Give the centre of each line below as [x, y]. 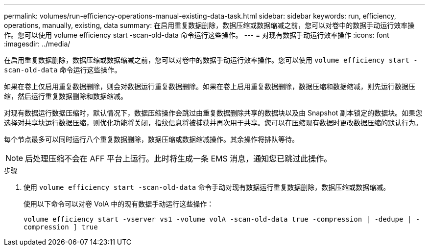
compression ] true [61, 227]
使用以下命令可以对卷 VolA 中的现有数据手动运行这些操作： [119, 204]
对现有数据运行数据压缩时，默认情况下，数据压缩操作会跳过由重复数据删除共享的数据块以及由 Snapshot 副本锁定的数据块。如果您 [213, 113]
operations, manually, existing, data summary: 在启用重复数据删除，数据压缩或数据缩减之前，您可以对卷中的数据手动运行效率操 [209, 25]
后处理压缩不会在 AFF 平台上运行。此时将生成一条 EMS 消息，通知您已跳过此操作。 [179, 159]
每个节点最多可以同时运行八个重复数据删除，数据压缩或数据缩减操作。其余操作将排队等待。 [151, 139]
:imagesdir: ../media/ [37, 44]
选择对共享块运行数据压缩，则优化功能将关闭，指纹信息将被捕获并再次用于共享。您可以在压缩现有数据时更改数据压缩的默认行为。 [213, 123]
